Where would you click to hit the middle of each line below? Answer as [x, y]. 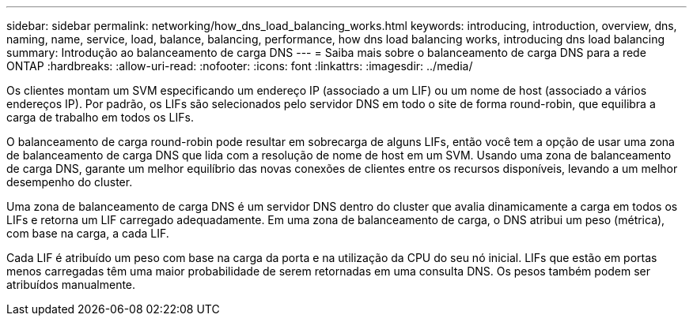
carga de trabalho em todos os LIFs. [100, 117]
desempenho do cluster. [70, 182]
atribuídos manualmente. [71, 285]
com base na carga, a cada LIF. [88, 233]
